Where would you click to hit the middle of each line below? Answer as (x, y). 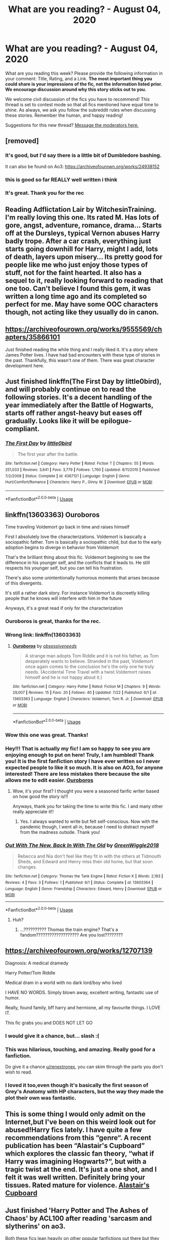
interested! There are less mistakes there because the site (78, 774)
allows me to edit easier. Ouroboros (49, 780)
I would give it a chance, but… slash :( (52, 1036)
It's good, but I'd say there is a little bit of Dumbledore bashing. (83, 155)
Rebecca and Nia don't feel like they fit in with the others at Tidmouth (89, 856)
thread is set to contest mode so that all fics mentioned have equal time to (82, 104)
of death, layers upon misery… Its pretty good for (84, 257)
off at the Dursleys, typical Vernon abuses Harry (82, 233)
